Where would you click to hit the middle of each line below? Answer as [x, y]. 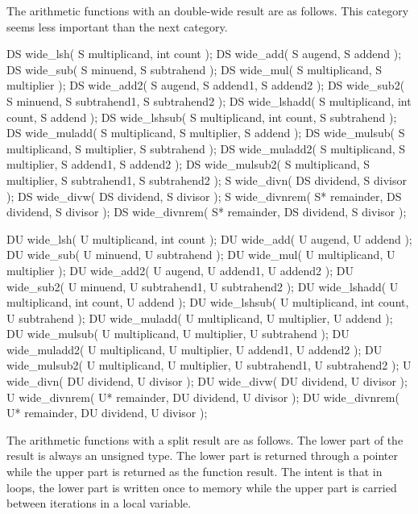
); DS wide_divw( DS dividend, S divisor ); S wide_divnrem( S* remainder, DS [204, 196]
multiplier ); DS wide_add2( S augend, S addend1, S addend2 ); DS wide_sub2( [206, 85]
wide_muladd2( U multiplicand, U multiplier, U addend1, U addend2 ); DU [195, 349]
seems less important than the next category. [117, 26]
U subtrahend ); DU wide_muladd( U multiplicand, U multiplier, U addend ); [200, 318]
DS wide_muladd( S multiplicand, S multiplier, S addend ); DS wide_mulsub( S [206, 133]
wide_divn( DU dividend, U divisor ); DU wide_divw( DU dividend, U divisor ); [207, 381]
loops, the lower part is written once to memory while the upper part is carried [202, 487]
